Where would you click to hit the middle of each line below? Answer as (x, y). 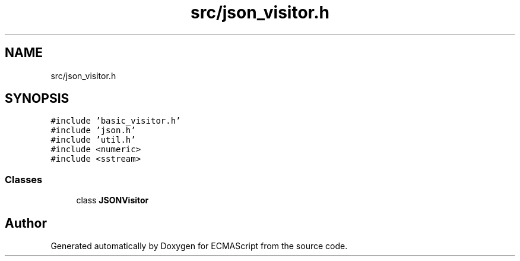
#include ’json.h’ (93, 130)
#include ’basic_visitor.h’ (116, 121)
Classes (24, 179)
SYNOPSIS (37, 99)
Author (26, 223)
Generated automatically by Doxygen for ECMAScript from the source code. (199, 246)
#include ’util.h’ (93, 140)
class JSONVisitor (112, 200)
